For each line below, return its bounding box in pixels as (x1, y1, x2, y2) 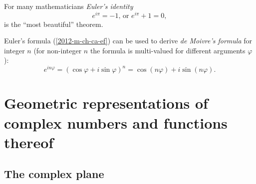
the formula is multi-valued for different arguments (90, 45, 246, 55)
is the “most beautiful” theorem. (4, 18, 103, 29)
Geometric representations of (4, 93, 208, 113)
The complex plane (4, 166, 104, 182)
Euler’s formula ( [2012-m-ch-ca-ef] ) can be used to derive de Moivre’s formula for (4, 35, 253, 46)
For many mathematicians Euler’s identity (4, 1, 133, 11)
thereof (4, 132, 54, 152)
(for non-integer (33, 45, 82, 55)
